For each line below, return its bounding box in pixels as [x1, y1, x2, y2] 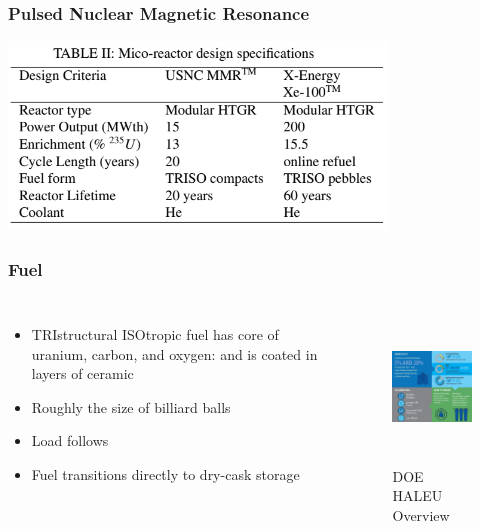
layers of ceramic [31, 363, 134, 384]
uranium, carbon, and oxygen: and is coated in [31, 343, 318, 364]
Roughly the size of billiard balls [31, 396, 231, 417]
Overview [392, 504, 450, 525]
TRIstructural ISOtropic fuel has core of [31, 324, 279, 344]
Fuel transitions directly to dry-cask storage [31, 463, 300, 484]
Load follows [31, 430, 109, 451]
